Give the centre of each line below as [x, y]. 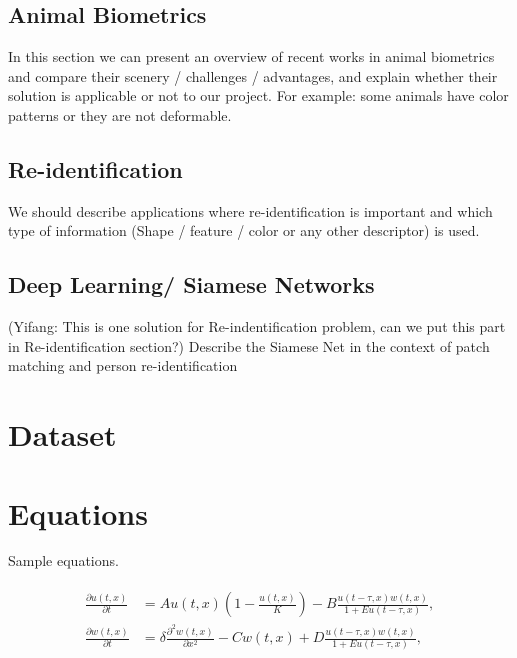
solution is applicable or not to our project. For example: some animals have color [258, 95]
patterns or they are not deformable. [120, 114]
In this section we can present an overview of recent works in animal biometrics [251, 56]
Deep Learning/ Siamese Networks [191, 284]
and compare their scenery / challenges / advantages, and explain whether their [253, 75]
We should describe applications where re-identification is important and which [250, 210]
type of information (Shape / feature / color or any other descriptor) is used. [244, 230]
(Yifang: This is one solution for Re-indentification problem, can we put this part [257, 326]
